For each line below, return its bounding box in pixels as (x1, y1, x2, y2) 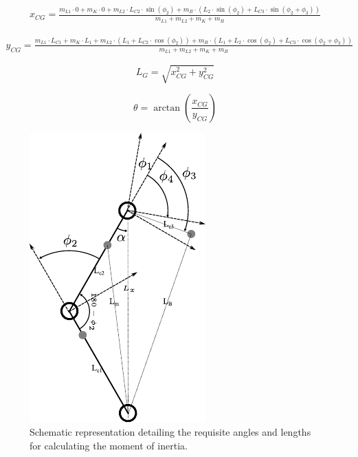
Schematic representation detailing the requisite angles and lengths (30, 425, 311, 439)
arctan (153, 103, 181, 113)
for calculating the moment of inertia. (30, 438, 188, 452)
